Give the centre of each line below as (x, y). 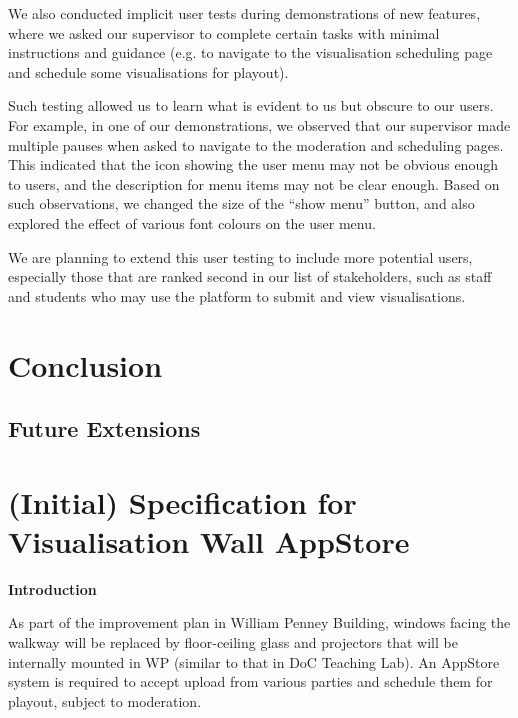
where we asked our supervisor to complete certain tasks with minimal (224, 32)
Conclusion (85, 364)
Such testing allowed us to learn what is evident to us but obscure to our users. (251, 105)
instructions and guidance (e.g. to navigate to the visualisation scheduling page (250, 52)
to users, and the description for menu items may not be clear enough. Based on (254, 183)
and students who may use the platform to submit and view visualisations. (237, 295)
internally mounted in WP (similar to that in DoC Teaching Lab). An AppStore (254, 661)
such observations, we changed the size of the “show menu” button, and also (241, 203)
